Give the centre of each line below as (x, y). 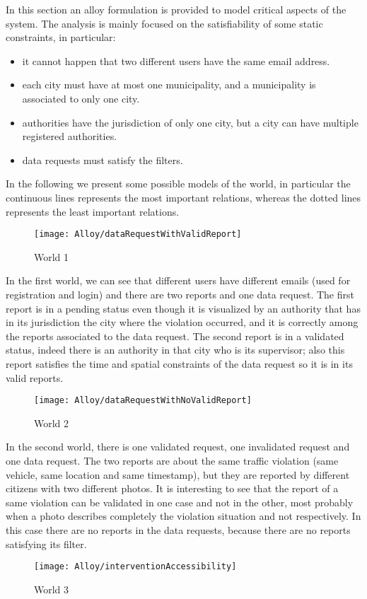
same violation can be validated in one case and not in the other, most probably (180, 502)
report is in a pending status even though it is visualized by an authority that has (183, 308)
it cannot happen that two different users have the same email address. (176, 60)
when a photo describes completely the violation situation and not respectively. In (183, 516)
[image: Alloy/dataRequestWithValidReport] (138, 234)
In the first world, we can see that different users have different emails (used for (178, 280)
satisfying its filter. (46, 543)
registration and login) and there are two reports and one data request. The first (180, 294)
